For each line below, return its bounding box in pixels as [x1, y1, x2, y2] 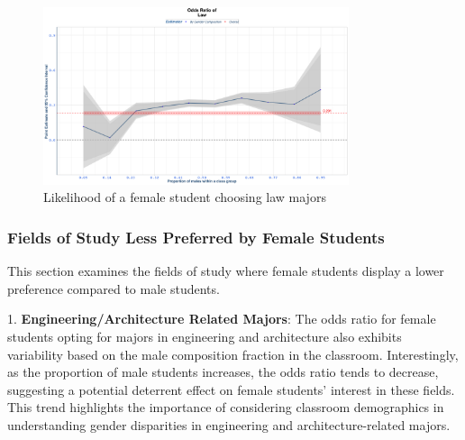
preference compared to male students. [7, 279, 220, 298]
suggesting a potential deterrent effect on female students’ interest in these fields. [7, 380, 455, 399]
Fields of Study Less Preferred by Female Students [7, 225, 385, 248]
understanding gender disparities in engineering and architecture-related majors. [7, 415, 451, 434]
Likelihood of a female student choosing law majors [43, 188, 326, 206]
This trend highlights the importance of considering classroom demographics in [7, 398, 444, 417]
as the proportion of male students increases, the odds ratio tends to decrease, [7, 362, 439, 381]
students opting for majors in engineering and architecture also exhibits [7, 326, 402, 345]
